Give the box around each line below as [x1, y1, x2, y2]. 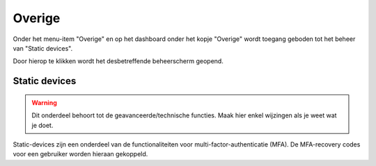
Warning [31, 98, 57, 107]
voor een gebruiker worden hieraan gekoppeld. [13, 150, 148, 158]
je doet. [31, 121, 54, 129]
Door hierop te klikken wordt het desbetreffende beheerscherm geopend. [13, 57, 224, 65]
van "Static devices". [13, 44, 73, 52]
